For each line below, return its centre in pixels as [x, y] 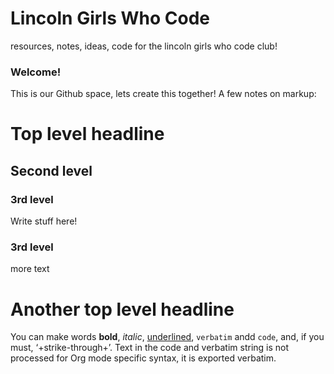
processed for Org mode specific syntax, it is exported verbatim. [143, 358]
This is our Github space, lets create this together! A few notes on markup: [163, 94]
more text [30, 269]
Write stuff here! [44, 221]
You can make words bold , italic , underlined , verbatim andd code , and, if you [167, 337]
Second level [51, 170]
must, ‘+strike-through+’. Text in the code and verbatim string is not [150, 348]
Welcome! [36, 72]
